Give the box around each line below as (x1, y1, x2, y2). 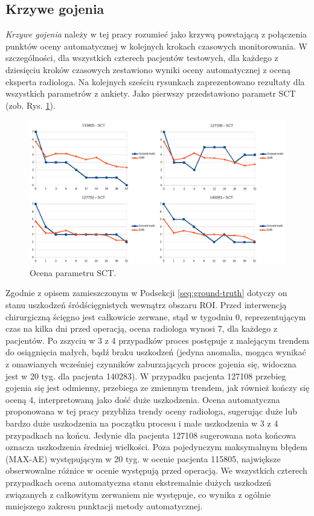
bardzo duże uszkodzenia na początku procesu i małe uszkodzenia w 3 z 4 (5, 416, 278, 429)
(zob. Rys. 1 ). (5, 98, 56, 111)
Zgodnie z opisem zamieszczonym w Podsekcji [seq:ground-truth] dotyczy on (5, 286, 287, 299)
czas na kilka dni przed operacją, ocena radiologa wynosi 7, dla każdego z (5, 322, 278, 335)
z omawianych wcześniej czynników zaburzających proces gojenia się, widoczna (5, 358, 296, 370)
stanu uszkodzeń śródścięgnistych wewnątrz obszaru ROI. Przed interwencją (5, 298, 287, 311)
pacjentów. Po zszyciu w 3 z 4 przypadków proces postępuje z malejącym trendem (5, 334, 309, 346)
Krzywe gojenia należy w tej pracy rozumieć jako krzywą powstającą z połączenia (5, 28, 307, 40)
